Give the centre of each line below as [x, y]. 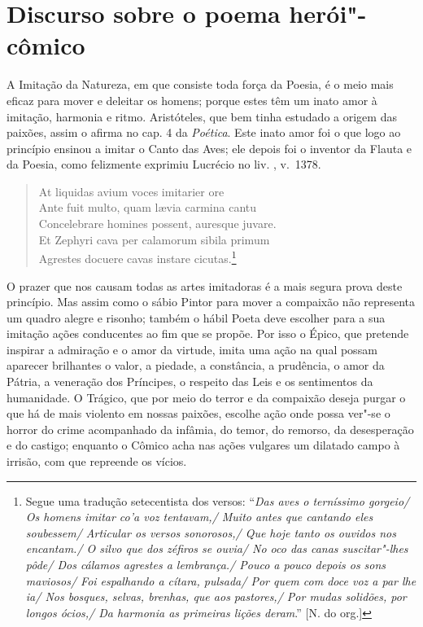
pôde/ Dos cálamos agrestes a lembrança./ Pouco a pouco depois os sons [206, 564]
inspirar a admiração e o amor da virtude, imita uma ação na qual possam [192, 349]
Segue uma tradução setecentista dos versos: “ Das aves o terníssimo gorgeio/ [218, 500]
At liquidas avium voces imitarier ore [131, 191]
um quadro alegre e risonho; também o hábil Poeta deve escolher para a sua [196, 317]
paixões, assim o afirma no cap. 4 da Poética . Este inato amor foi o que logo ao [204, 132]
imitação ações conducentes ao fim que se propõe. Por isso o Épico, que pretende [208, 333]
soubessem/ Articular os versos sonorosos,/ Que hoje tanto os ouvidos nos [211, 532]
